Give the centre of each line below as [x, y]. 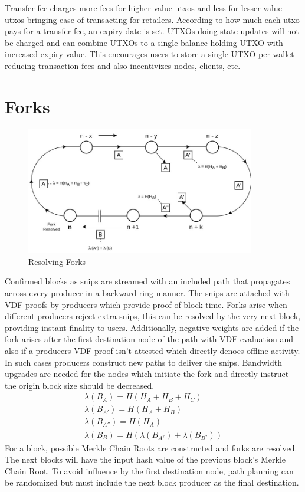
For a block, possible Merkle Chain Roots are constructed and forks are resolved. [151, 447]
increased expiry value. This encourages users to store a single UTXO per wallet [150, 54]
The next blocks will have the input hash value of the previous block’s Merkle [145, 459]
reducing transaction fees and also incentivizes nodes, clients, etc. [123, 65]
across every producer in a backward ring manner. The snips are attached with [147, 293]
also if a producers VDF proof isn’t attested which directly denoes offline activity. [152, 351]
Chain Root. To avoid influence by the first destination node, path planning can [149, 470]
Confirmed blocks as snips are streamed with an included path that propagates [147, 281]
